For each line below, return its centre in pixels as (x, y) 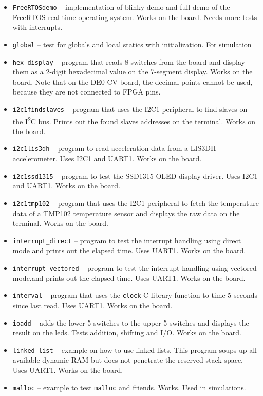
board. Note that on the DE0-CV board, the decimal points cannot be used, (133, 81)
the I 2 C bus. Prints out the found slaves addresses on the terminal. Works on (134, 120)
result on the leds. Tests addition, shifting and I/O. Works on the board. (127, 333)
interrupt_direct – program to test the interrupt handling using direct (127, 240)
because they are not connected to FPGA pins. (87, 92)
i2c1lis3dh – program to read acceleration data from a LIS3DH (114, 148)
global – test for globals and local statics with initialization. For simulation (132, 44)
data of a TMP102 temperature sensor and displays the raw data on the (126, 213)
